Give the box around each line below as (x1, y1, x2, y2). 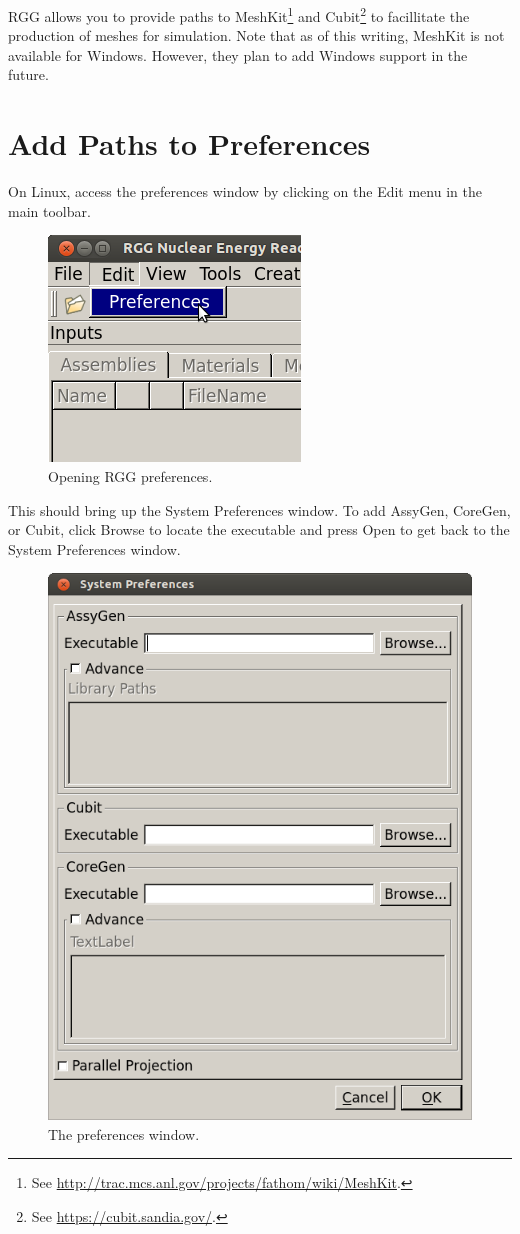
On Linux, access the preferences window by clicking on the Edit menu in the (8, 181, 482, 202)
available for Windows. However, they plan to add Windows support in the (8, 44, 468, 65)
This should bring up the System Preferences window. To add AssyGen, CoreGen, (8, 499, 511, 520)
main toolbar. (8, 200, 91, 221)
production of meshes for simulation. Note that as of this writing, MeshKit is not (8, 25, 505, 46)
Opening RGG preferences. (48, 465, 213, 486)
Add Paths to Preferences (8, 123, 371, 164)
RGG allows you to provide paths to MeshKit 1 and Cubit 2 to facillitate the (8, 3, 470, 26)
